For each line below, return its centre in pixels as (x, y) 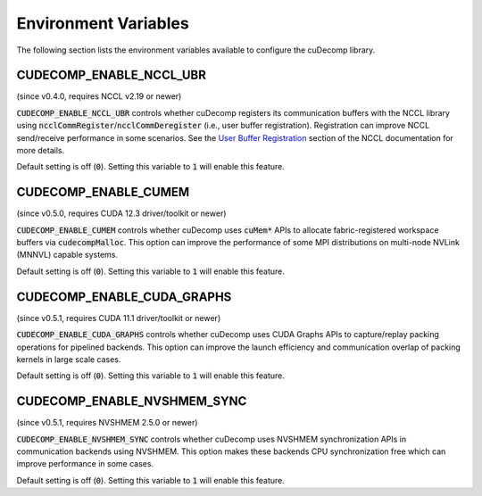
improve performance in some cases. (85, 464)
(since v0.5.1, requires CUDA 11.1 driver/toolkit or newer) (119, 318)
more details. (41, 151)
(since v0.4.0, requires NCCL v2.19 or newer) (99, 96)
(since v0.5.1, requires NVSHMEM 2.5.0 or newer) (107, 423)
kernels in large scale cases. (69, 359)
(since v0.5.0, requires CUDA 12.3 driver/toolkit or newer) (121, 213)
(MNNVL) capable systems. (67, 255)
